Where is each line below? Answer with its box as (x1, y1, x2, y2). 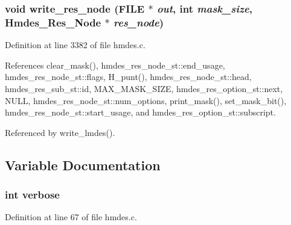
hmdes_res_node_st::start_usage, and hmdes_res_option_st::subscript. (5, 106, 276, 119)
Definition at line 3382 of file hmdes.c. (5, 39, 145, 51)
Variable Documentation (5, 155, 161, 174)
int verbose (5, 187, 60, 202)
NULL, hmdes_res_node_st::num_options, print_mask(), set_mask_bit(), (5, 94, 287, 106)
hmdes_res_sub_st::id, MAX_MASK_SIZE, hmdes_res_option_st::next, (5, 82, 283, 94)
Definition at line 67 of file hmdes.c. (5, 211, 137, 223)
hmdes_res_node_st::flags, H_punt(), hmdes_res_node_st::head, (5, 70, 252, 83)
